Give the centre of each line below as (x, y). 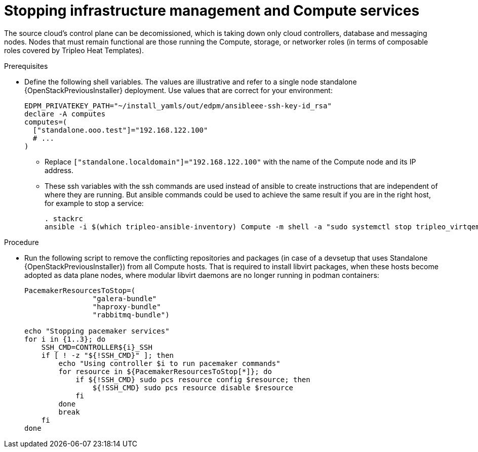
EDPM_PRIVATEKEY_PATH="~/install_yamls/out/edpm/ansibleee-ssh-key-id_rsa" (178, 106)
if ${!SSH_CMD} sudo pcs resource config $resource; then (193, 379)
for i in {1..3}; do (65, 339)
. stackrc (64, 218)
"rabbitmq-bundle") (131, 315)
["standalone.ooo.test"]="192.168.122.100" (120, 130)
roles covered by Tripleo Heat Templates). (74, 50)
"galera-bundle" (125, 298)
